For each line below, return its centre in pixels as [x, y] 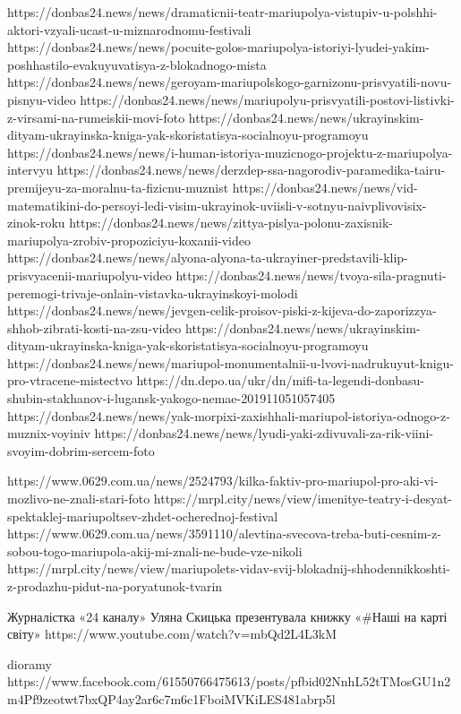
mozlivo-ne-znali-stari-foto [79, 499]
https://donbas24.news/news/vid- [325, 187]
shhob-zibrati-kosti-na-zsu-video [94, 327]
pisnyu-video [42, 99]
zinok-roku [36, 223]
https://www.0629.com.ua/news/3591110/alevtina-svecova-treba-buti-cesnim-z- [224, 533]
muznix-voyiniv [49, 433]
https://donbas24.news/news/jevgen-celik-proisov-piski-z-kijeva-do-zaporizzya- [222, 310]
